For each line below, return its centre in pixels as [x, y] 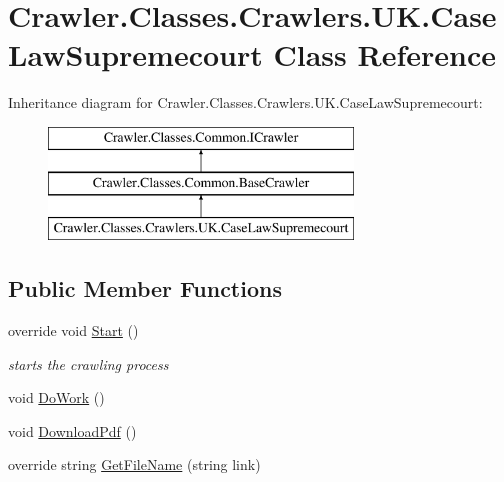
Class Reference [384, 54]
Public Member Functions [145, 288]
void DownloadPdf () [72, 430]
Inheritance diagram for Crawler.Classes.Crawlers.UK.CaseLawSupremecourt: [245, 102]
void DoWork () [56, 397]
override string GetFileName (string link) [134, 464]
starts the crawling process [88, 363]
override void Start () [73, 330]
